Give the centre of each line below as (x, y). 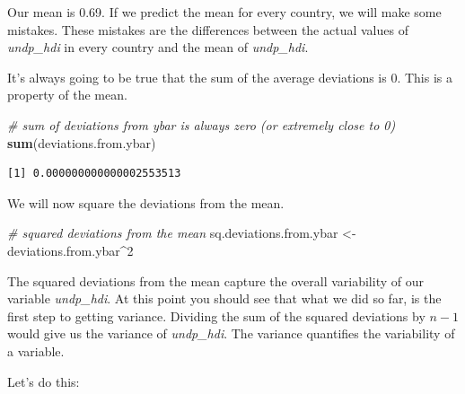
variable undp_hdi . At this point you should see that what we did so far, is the (224, 298)
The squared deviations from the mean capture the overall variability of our (215, 280)
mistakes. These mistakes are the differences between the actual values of (208, 29)
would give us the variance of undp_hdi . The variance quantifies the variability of (231, 333)
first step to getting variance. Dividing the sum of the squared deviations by (216, 315)
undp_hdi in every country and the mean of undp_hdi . (158, 47)
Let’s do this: (44, 381)
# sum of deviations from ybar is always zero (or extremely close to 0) (202, 124)
